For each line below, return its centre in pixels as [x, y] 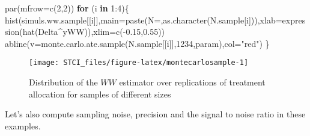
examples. [23, 125]
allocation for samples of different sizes [100, 94]
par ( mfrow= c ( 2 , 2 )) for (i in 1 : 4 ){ [67, 8]
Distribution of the [63, 82]
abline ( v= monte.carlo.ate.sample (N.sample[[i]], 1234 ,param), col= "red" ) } [137, 43]
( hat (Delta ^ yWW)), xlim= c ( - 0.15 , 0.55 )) [92, 32]
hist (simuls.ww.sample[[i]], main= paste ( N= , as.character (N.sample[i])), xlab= [144, 20]
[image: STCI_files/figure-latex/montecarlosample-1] [139, 63]
